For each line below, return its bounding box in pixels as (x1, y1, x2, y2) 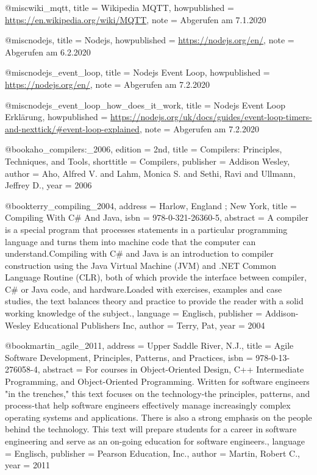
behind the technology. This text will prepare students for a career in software (5, 423, 297, 435)
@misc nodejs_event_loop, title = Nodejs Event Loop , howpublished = (5, 66, 270, 79)
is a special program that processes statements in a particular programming (5, 223, 288, 235)
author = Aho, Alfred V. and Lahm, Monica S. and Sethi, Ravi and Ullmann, (5, 166, 296, 179)
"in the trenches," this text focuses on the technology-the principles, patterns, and (5, 387, 310, 399)
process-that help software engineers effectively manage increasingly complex (5, 399, 291, 412)
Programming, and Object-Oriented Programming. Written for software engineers (5, 375, 310, 388)
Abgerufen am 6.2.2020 (5, 45, 91, 58)
